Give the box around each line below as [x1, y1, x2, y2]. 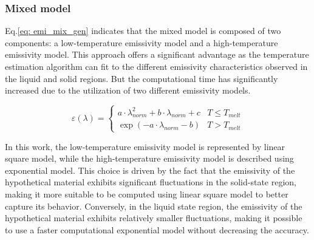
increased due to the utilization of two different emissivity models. [5, 84, 251, 97]
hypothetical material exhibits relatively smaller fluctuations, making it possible [5, 211, 302, 224]
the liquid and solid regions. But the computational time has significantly [5, 72, 278, 84]
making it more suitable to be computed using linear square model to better [5, 188, 288, 201]
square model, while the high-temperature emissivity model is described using [5, 152, 294, 165]
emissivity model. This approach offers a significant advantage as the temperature [5, 48, 309, 61]
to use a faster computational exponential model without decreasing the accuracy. [5, 223, 309, 236]
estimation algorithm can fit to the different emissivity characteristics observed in [5, 60, 308, 72]
